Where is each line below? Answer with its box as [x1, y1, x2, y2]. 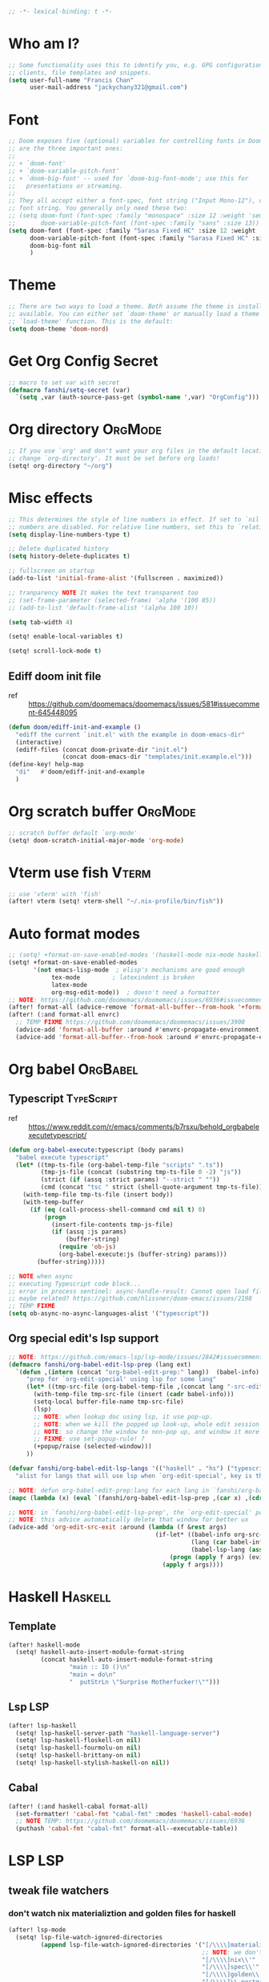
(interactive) [15, 738, 62, 746]
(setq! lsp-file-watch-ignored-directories [15, 1933, 163, 1941]
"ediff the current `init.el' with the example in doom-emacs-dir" [15, 730, 246, 738]
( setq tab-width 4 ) [8, 618, 74, 626]
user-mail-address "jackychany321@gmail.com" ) [29, 83, 188, 91]
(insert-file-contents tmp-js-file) [50, 1220, 174, 1229]
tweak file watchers [8, 1883, 110, 1897]
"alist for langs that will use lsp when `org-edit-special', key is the [15, 1472, 267, 1480]
